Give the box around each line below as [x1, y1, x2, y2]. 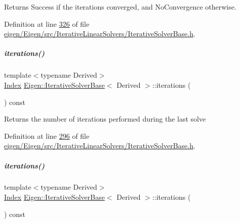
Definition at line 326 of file [4, 18, 90, 29]
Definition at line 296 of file [4, 130, 90, 141]
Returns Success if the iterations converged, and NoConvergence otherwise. [4, 2, 236, 12]
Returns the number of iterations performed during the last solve [4, 114, 206, 124]
